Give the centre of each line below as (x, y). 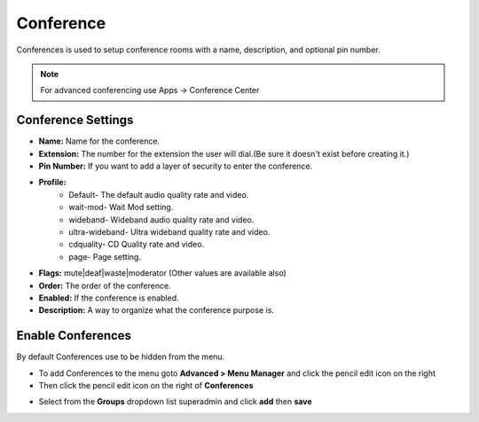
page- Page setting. (105, 256)
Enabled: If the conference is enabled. (109, 298)
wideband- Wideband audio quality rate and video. (161, 219)
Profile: (52, 183)
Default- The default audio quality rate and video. (159, 194)
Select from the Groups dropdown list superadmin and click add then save (175, 402)
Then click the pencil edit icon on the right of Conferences (146, 385)
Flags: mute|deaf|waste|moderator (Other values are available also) (163, 273)
